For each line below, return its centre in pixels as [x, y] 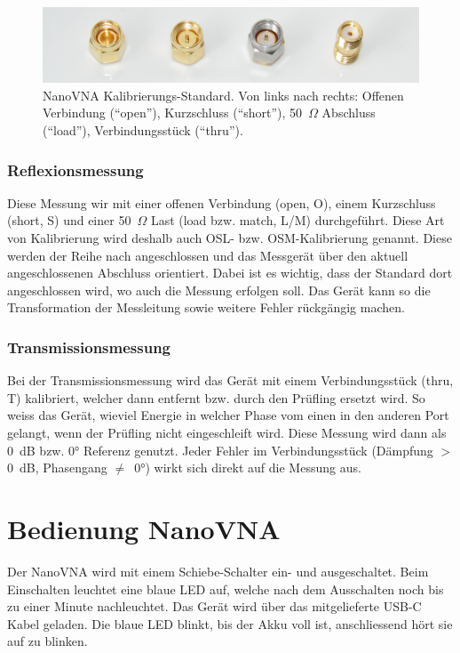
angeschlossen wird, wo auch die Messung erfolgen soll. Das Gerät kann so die [219, 290]
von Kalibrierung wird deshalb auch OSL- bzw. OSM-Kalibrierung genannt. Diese [230, 238]
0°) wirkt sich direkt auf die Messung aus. [248, 468]
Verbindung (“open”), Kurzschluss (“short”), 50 [173, 113]
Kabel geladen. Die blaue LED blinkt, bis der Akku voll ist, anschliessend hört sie [230, 623]
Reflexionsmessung [75, 169]
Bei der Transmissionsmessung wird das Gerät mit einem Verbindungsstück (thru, [230, 380]
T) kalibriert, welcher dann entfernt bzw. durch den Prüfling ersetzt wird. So [216, 397]
